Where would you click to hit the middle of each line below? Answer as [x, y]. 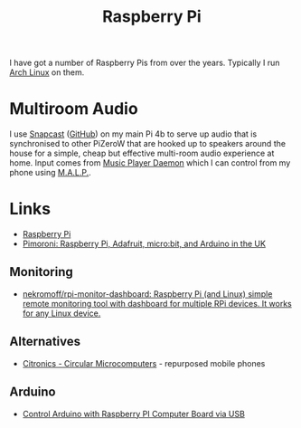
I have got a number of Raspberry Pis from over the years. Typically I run [145, 63]
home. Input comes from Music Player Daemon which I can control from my [150, 163]
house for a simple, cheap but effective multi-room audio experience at [142, 153]
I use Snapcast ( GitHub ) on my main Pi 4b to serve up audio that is [133, 134]
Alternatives [45, 342]
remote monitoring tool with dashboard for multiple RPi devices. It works [157, 303]
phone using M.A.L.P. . [51, 173]
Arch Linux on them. [47, 72]
